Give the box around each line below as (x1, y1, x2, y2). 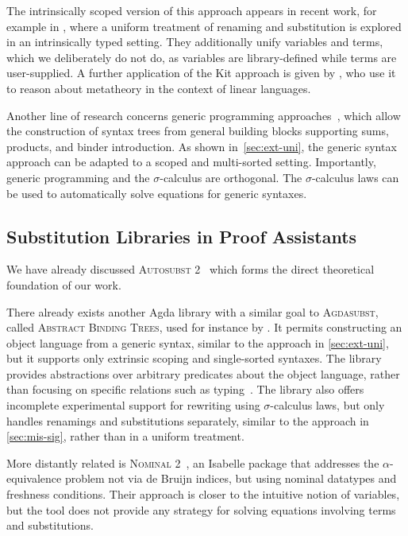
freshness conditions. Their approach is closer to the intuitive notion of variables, (6, 486, 400, 503)
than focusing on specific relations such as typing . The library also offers (6, 381, 364, 398)
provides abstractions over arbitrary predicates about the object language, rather (6, 365, 400, 382)
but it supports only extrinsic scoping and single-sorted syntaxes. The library (6, 350, 382, 367)
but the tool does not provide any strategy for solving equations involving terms (6, 501, 396, 518)
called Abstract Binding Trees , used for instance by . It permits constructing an (6, 319, 402, 336)
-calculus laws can (311, 169, 399, 185)
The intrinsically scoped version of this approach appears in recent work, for (6, 2, 377, 18)
